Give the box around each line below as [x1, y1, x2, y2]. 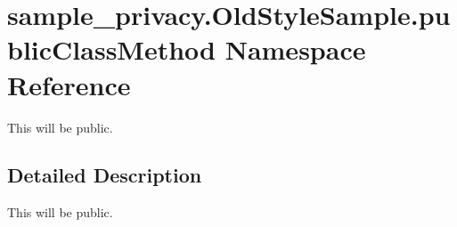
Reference [7, 66, 131, 102]
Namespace [224, 31, 366, 68]
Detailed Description [7, 161, 202, 189]
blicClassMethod [7, 31, 216, 68]
